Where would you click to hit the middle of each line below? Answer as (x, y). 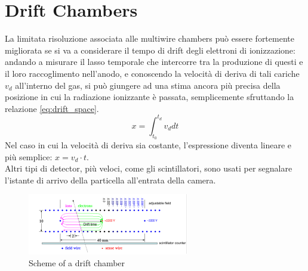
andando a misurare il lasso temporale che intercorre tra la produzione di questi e (154, 62)
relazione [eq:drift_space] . (52, 108)
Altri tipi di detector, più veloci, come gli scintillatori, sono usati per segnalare (149, 168)
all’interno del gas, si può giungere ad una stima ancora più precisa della (148, 85)
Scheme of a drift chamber (77, 262)
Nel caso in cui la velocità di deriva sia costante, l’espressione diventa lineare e (148, 144)
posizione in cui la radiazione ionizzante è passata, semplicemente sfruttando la (150, 97)
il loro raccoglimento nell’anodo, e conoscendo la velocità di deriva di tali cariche (152, 73)
